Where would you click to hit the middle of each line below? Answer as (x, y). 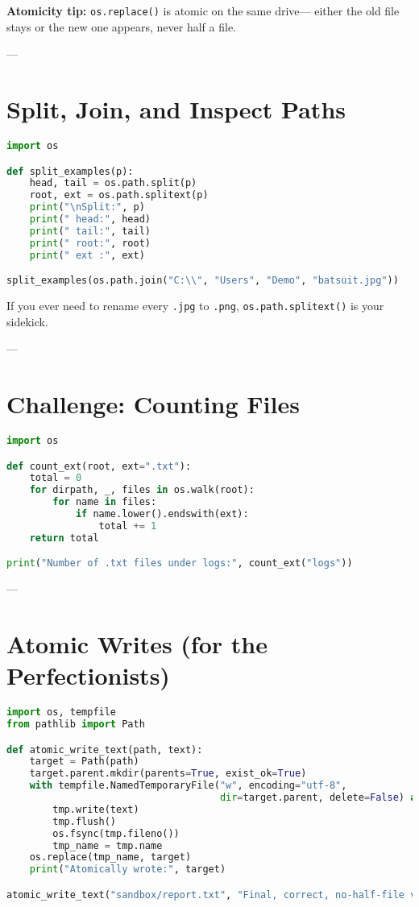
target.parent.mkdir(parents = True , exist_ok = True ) (168, 774)
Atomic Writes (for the (137, 643)
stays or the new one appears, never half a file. (121, 26)
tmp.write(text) (96, 809)
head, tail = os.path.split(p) (113, 183)
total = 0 (56, 478)
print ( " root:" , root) (90, 243)
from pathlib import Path (76, 724)
